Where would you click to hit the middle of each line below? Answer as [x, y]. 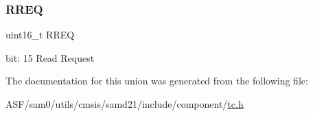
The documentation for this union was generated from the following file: [157, 81]
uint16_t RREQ [40, 35]
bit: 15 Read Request [50, 57]
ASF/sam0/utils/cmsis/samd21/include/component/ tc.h [125, 104]
